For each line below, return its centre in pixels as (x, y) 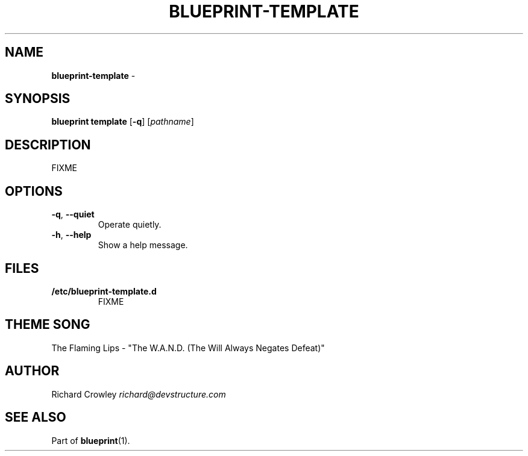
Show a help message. (143, 245)
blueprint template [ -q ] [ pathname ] (123, 122)
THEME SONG (48, 325)
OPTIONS (34, 191)
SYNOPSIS (38, 99)
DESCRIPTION (48, 145)
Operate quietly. (130, 225)
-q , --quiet (73, 214)
